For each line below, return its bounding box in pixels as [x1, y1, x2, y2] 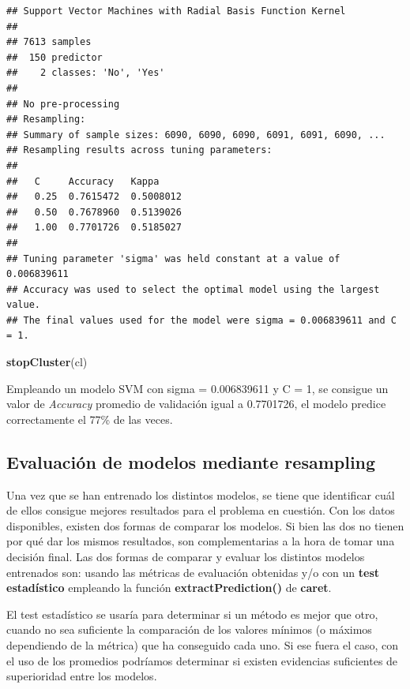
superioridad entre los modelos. [6, 668, 157, 684]
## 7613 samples [6, 36, 92, 48]
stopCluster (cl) [6, 354, 88, 370]
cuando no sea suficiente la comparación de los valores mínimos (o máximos [6, 621, 372, 638]
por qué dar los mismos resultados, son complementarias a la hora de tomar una [6, 533, 395, 549]
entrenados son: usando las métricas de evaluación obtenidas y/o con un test [6, 564, 380, 580]
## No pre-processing [6, 98, 120, 110]
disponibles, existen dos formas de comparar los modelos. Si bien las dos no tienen [6, 517, 404, 534]
